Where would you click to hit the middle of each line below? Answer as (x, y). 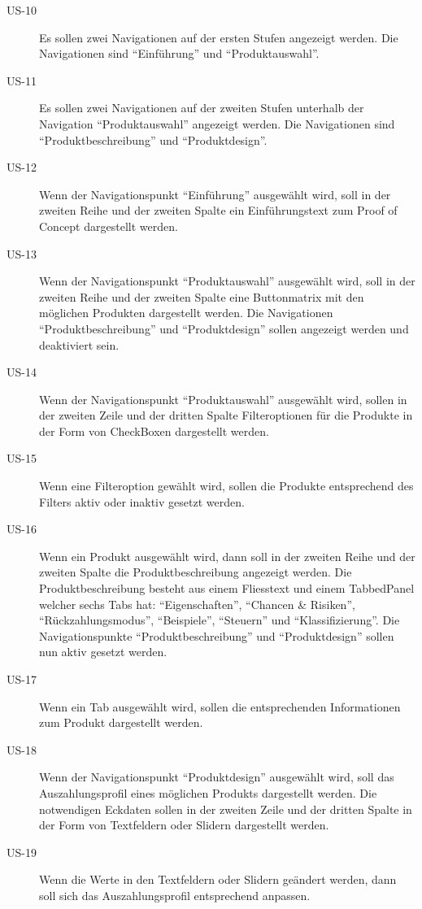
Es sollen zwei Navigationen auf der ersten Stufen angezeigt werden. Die (219, 37)
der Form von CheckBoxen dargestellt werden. (154, 431)
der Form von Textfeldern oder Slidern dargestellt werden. (184, 825)
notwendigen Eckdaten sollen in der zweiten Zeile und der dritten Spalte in (226, 809)
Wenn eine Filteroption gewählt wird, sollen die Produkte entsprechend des (226, 486)
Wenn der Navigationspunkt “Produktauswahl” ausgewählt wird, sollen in (223, 399)
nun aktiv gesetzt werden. (103, 652)
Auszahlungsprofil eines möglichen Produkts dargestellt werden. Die (208, 792)
